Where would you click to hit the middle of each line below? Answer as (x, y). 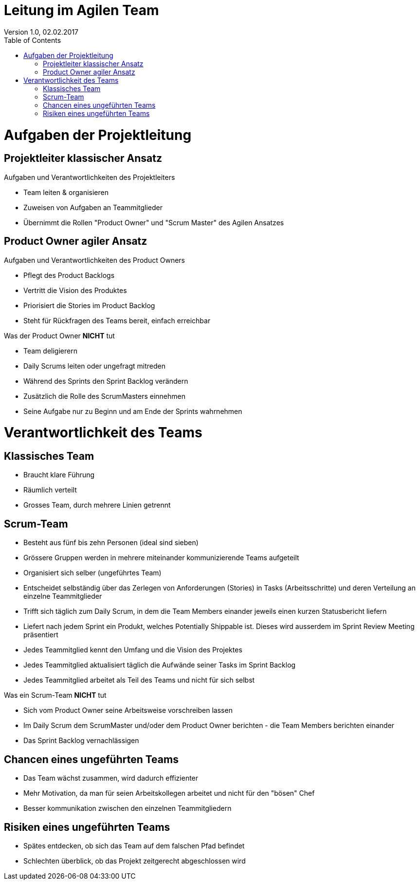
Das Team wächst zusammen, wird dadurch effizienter (111, 778)
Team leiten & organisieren (66, 192)
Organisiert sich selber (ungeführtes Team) (92, 573)
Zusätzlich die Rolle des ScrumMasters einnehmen (104, 396)
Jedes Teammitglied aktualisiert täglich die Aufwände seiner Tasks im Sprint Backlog (160, 665)
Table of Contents (33, 40)
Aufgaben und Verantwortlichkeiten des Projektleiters (90, 177)
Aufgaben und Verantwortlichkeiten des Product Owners (94, 260)
